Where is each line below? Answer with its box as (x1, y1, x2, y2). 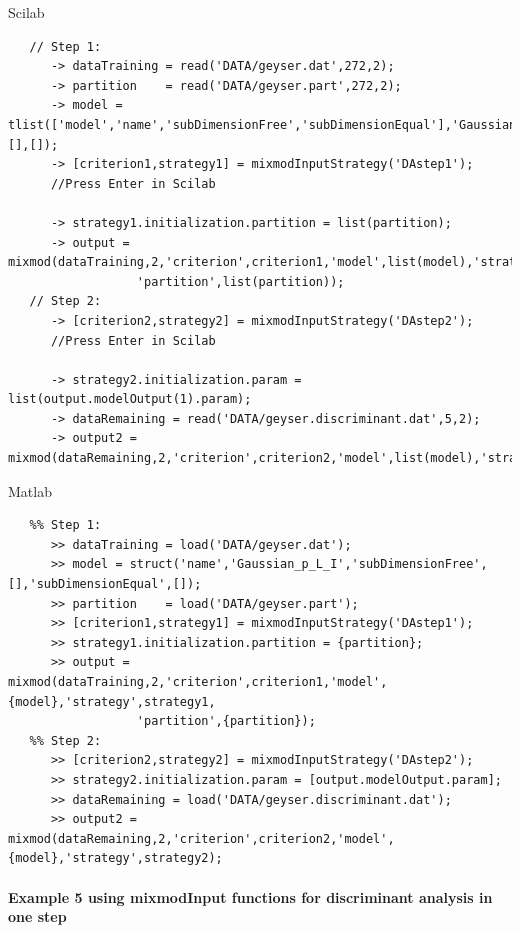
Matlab (8, 480, 52, 501)
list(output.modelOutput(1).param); (8, 392, 252, 407)
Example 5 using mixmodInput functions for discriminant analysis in (8, 886, 493, 907)
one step (8, 906, 67, 927)
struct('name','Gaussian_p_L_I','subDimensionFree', (129, 557, 488, 572)
